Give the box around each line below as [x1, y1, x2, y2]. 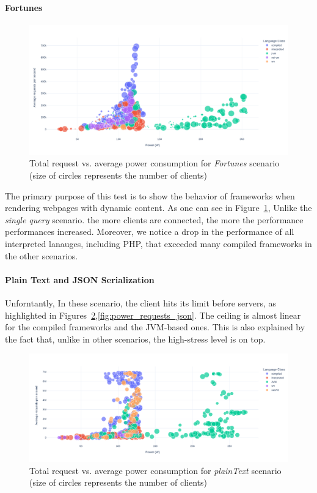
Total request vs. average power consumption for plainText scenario [29, 464, 282, 476]
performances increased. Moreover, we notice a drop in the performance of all [5, 225, 294, 238]
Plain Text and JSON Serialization [5, 273, 155, 286]
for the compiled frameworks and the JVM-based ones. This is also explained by [5, 321, 305, 333]
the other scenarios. [5, 249, 78, 262]
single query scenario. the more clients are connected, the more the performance [5, 213, 304, 226]
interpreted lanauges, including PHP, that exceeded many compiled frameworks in [5, 237, 312, 250]
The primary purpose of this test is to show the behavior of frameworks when [5, 189, 295, 202]
